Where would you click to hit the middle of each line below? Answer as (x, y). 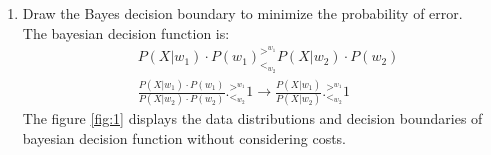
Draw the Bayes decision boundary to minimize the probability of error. (242, 13)
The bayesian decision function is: (126, 32)
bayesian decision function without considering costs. (184, 138)
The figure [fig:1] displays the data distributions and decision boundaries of (252, 118)
